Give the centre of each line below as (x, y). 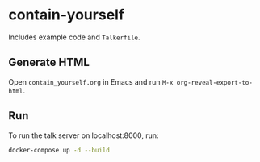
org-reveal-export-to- (214, 82)
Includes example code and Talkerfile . (74, 37)
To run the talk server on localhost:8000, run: (84, 135)
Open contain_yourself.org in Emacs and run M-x (91, 81)
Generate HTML (49, 62)
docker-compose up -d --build (59, 150)
